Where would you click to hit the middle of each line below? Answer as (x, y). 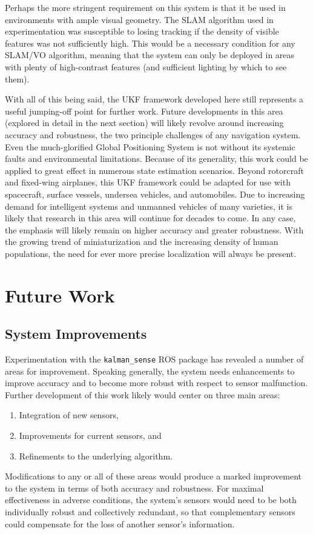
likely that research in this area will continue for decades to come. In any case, (150, 218)
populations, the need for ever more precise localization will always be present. (151, 253)
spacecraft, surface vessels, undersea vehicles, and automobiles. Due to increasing (155, 194)
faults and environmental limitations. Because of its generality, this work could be (156, 159)
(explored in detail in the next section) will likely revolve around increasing (144, 123)
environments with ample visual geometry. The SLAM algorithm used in (139, 19)
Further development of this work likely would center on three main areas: (143, 394)
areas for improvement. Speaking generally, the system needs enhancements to (150, 371)
